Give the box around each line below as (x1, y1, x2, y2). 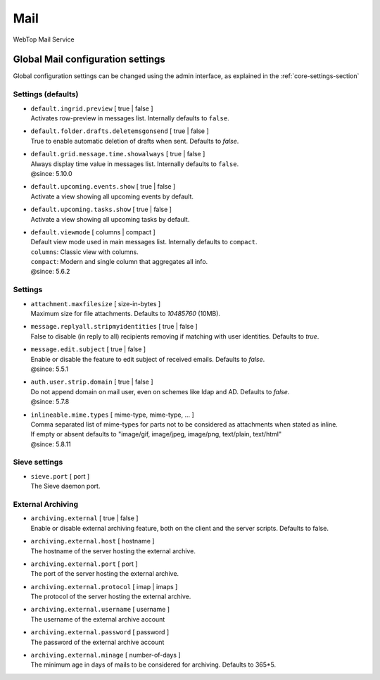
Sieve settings (13, 458, 63, 467)
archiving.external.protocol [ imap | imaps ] (30, 582, 178, 591)
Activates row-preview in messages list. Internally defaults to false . (30, 113, 229, 122)
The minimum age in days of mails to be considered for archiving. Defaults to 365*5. (30, 660, 277, 669)
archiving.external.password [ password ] (30, 628, 170, 636)
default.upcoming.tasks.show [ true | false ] (30, 205, 172, 214)
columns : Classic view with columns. (30, 247, 139, 256)
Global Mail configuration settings (13, 53, 165, 65)
